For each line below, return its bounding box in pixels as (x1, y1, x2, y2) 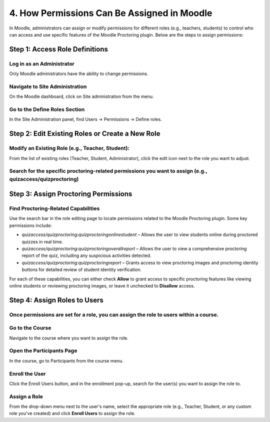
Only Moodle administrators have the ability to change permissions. (9, 70, 148, 77)
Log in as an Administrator (9, 60, 74, 67)
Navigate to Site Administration (9, 83, 87, 90)
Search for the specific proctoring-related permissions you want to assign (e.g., (9, 167, 207, 174)
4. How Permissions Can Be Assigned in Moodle (9, 7, 212, 18)
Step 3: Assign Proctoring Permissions (9, 190, 132, 198)
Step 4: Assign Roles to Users (9, 295, 103, 304)
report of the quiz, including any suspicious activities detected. (21, 252, 151, 258)
